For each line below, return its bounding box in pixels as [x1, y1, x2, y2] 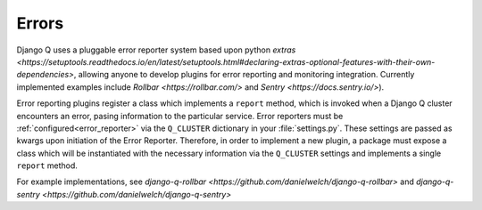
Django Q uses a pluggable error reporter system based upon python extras [16, 44, 296, 55]
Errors [16, 13, 64, 33]
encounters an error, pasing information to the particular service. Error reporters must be [16, 110, 344, 121]
